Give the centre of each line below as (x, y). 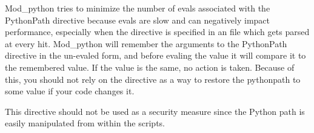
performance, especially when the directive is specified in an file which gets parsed (157, 32)
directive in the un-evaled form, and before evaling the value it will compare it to (155, 55)
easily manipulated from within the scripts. (85, 123)
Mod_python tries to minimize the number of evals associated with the (138, 8)
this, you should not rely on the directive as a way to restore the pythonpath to (153, 79)
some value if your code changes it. (70, 91)
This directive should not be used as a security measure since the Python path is (155, 111)
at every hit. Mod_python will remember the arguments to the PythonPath (146, 43)
